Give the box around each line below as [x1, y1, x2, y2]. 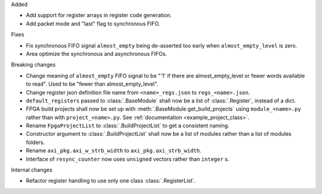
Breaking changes [11, 61, 56, 68]
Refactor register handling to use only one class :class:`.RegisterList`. [26, 177, 196, 184]
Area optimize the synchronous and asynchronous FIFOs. [26, 50, 167, 57]
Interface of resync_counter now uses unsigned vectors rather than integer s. [26, 155, 230, 162]
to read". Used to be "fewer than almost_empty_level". [26, 80, 159, 87]
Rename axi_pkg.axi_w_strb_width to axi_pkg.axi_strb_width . [26, 147, 202, 154]
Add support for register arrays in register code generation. [26, 12, 172, 19]
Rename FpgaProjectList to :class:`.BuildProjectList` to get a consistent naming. [26, 122, 230, 129]
